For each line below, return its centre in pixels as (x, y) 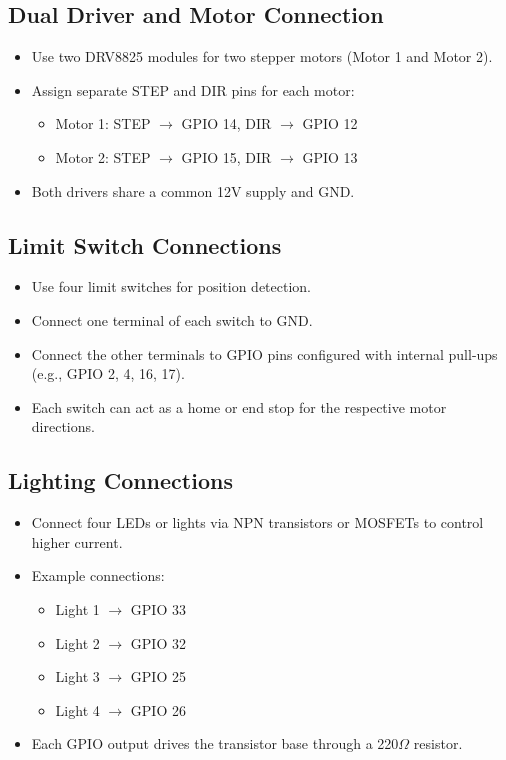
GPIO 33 (158, 608)
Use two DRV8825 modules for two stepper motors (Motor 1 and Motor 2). (262, 56)
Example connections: (98, 575)
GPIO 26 (158, 709)
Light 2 (77, 642)
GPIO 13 (330, 156)
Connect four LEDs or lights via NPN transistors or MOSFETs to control (257, 522)
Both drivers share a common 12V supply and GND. (193, 190)
